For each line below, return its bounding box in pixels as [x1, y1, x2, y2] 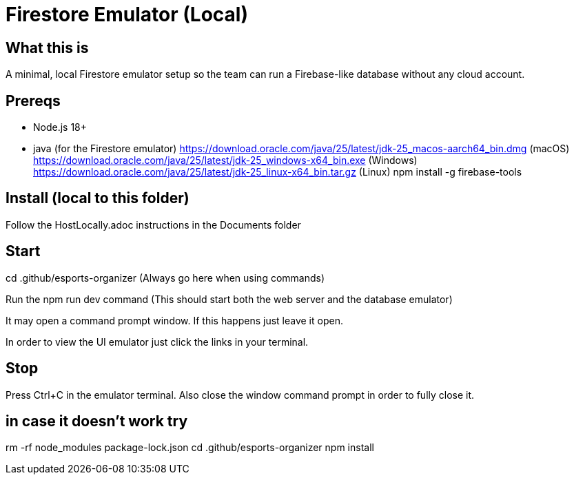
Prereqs [6, 92, 61, 109]
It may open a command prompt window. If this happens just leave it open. [6, 314, 343, 326]
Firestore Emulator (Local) [6, 3, 249, 26]
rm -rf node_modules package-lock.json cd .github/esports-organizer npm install [6, 441, 374, 454]
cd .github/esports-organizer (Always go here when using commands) [6, 271, 325, 284]
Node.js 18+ [33, 121, 88, 134]
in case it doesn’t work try [6, 412, 188, 430]
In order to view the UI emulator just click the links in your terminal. [6, 335, 309, 348]
